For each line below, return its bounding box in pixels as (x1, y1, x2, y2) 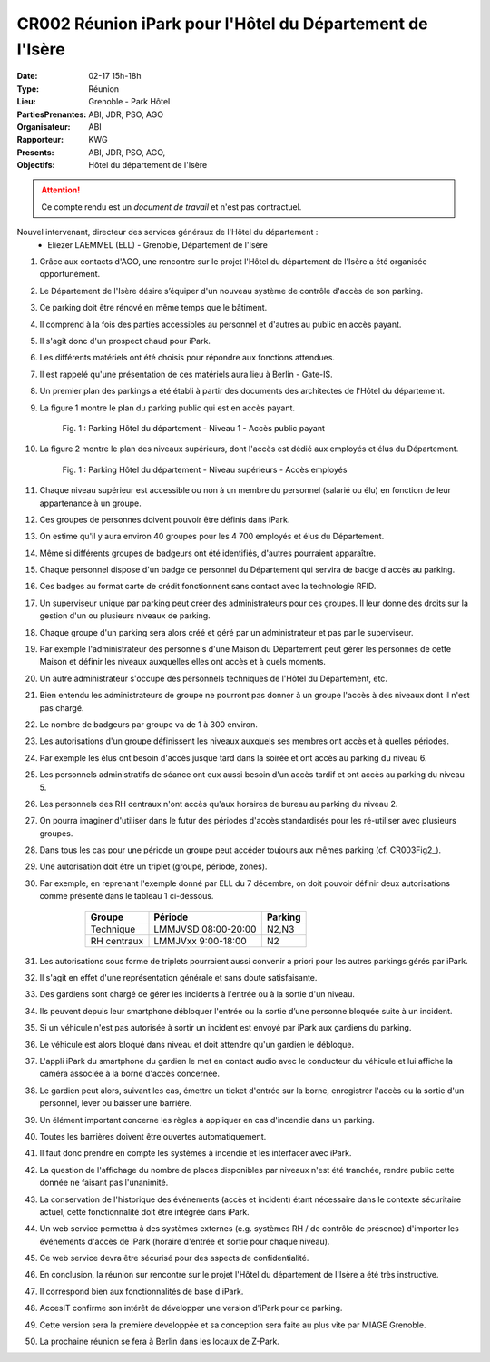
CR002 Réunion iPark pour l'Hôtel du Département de (16, 14, 428, 34)
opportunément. (39, 269, 101, 280)
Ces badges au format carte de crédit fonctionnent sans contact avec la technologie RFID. (39, 581, 377, 592)
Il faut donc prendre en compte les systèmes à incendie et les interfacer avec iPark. (39, 1148, 352, 1159)
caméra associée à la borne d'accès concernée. (39, 1068, 220, 1080)
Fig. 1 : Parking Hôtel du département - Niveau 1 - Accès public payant (62, 422, 326, 433)
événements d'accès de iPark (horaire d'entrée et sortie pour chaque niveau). (39, 1236, 330, 1247)
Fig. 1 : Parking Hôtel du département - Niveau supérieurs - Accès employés (62, 464, 348, 475)
